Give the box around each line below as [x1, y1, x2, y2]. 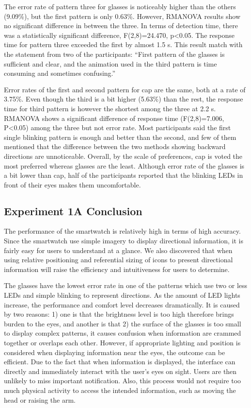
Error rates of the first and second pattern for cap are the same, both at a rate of [4, 84, 246, 94]
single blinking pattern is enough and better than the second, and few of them [4, 132, 236, 142]
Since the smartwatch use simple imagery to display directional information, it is [4, 236, 244, 246]
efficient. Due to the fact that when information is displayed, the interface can [4, 357, 235, 367]
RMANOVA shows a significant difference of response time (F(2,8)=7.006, [4, 113, 224, 123]
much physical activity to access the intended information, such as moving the [4, 385, 236, 395]
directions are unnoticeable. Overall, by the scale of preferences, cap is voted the [4, 151, 243, 161]
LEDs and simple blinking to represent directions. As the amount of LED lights [4, 290, 240, 300]
